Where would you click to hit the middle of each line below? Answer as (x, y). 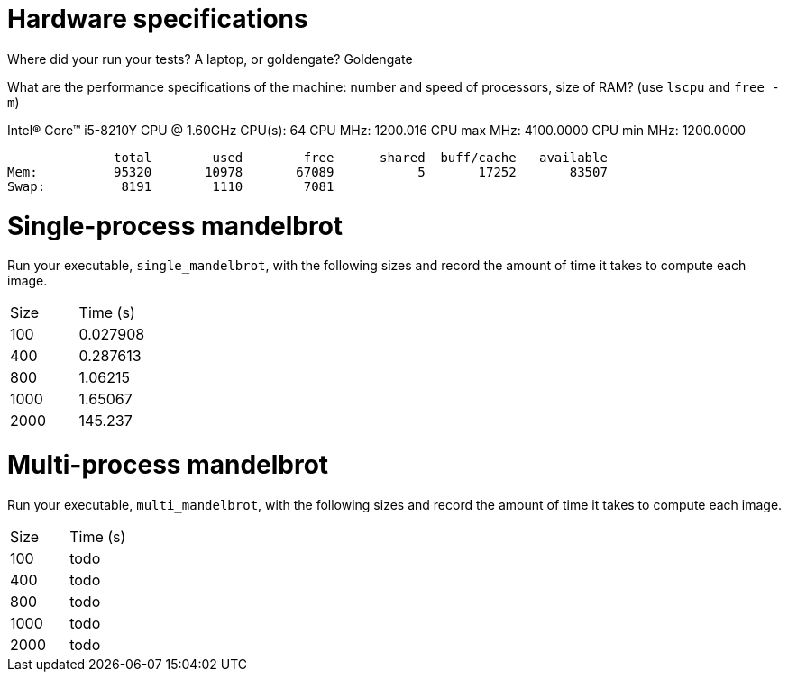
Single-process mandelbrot (175, 226)
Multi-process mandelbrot (168, 465)
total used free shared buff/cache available (361, 157)
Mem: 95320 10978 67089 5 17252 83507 (307, 172)
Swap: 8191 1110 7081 (171, 186)
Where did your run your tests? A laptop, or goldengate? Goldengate (210, 59)
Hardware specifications (158, 19)
